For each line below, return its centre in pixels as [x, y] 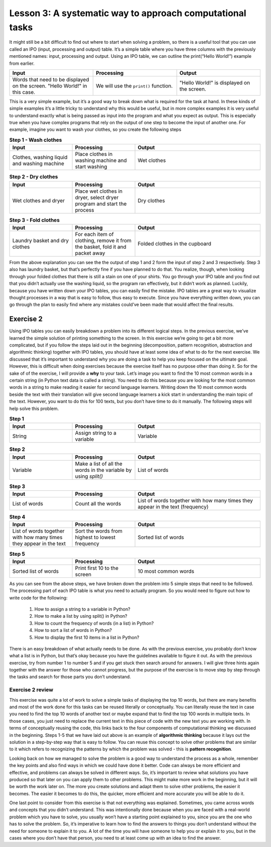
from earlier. [22, 63]
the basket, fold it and [101, 246]
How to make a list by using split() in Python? [81, 616]
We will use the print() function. [134, 86]
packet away [90, 253]
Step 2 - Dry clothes [34, 177]
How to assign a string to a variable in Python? [82, 609]
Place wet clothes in [99, 191]
